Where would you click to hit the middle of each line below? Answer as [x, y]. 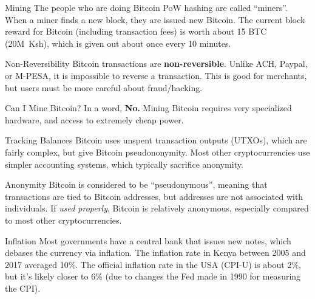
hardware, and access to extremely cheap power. [94, 119]
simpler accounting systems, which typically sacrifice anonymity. [124, 164]
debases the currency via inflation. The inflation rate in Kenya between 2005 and [155, 253]
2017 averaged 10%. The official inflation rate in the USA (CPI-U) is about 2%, [153, 264]
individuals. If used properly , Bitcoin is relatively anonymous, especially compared [157, 208]
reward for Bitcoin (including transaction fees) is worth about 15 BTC [136, 31]
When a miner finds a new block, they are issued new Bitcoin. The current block [155, 19]
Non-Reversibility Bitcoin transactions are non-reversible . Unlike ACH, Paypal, [156, 64]
